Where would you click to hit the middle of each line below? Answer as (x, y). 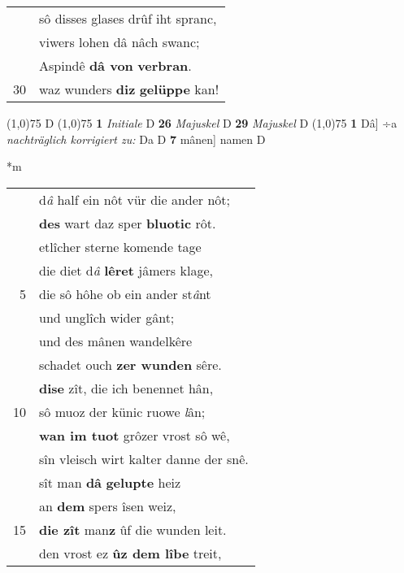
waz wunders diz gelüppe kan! (129, 89)
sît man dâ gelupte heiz (110, 482)
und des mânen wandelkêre (116, 341)
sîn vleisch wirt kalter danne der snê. (144, 458)
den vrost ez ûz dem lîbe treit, (130, 553)
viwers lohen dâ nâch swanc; (119, 42)
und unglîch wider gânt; (107, 317)
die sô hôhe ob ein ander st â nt (125, 293)
